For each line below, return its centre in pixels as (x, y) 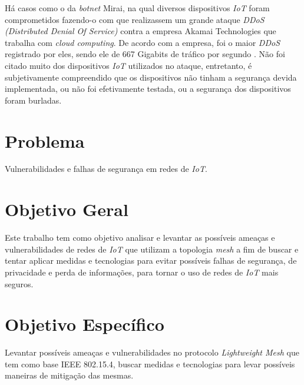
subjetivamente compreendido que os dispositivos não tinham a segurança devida (151, 77)
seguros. (19, 283)
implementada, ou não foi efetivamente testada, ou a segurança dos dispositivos (148, 89)
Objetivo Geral (67, 209)
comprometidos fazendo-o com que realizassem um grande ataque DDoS (135, 19)
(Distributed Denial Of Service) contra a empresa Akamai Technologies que (141, 31)
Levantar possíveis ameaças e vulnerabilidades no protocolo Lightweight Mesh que (152, 352)
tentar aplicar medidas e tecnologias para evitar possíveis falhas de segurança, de (151, 260)
